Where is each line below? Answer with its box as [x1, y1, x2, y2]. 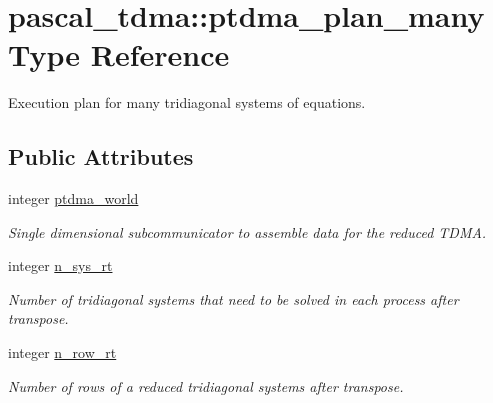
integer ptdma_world [8, 188, 139, 209]
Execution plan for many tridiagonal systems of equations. [8, 92, 366, 113]
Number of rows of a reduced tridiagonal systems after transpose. [8, 375, 404, 396]
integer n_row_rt [8, 342, 117, 363]
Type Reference [8, 34, 230, 75]
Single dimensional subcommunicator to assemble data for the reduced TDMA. [8, 221, 487, 242]
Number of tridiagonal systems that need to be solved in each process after [8, 288, 459, 309]
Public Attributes [8, 141, 194, 172]
